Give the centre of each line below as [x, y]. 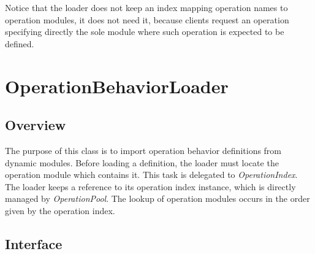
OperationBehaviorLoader [117, 86]
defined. [20, 43]
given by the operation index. [60, 210]
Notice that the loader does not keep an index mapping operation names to [146, 7]
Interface [34, 243]
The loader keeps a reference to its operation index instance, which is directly [150, 186]
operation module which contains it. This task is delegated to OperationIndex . [151, 175]
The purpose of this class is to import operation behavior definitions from [143, 150]
